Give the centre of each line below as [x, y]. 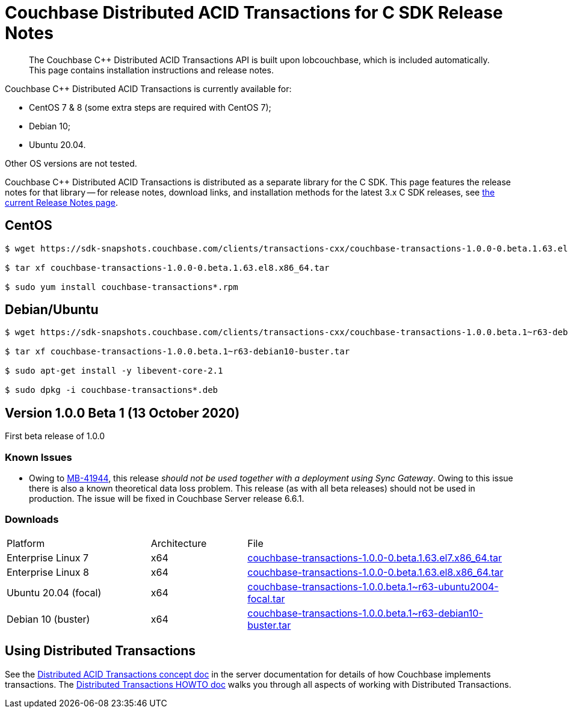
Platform [26, 543]
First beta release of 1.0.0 [55, 436]
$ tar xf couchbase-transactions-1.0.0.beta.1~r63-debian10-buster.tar [177, 352]
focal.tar [266, 598]
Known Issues [39, 457]
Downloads [32, 520]
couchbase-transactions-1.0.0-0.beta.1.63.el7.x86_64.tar [375, 557]
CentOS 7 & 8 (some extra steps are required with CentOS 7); [150, 107]
